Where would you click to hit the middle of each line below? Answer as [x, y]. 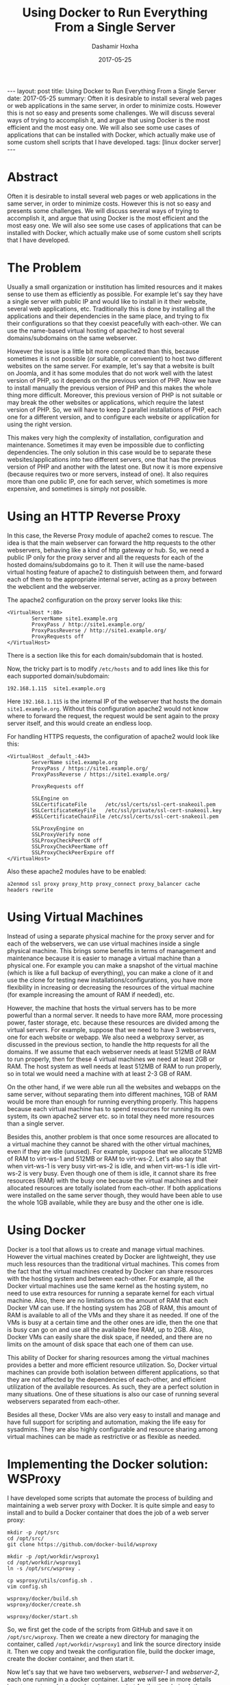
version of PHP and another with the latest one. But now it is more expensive [115, 467]
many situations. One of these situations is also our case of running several [113, 1394]
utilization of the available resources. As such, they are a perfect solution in [113, 1387]
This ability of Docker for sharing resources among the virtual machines [108, 1357]
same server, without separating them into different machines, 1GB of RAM [112, 1094]
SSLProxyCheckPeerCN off [67, 840]
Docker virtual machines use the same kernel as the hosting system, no [108, 1286]
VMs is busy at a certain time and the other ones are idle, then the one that [112, 1322]
